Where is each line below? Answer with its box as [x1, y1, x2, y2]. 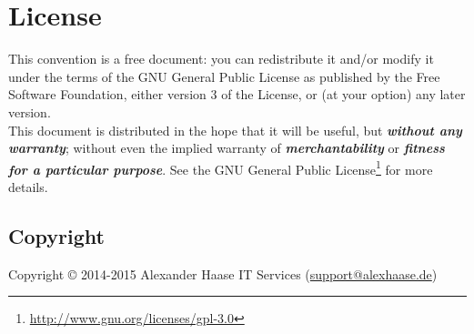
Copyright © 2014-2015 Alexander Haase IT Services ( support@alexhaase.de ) [8, 264, 438, 283]
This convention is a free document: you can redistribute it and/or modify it [8, 49, 434, 68]
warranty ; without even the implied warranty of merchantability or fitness [8, 138, 445, 157]
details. [8, 177, 48, 196]
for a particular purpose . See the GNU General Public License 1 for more [8, 157, 433, 178]
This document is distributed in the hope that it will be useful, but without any [8, 120, 462, 139]
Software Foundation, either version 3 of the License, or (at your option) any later [8, 85, 466, 104]
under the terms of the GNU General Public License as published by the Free [8, 66, 440, 86]
